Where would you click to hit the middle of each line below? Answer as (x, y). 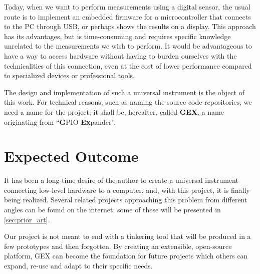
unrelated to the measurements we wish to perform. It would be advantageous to (128, 46)
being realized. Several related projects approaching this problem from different (126, 200)
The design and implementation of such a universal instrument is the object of (124, 92)
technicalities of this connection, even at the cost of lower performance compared (128, 65)
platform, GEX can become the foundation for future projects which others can (126, 256)
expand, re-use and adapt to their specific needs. (78, 265)
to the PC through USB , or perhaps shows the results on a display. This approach (130, 26)
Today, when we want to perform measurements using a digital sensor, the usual (127, 7)
